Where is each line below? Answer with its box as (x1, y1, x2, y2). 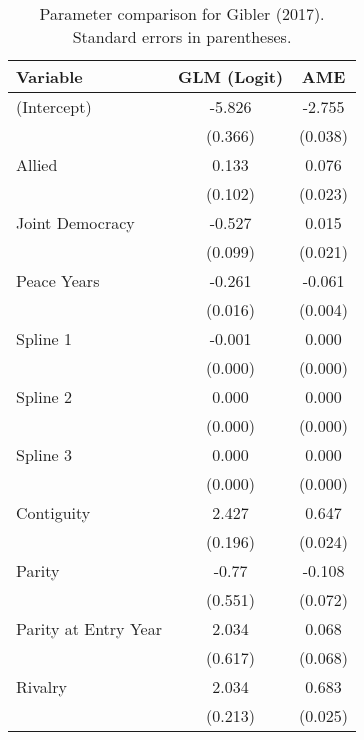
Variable (16, 65, 83, 88)
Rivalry (16, 675, 67, 698)
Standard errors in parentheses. (72, 25, 292, 48)
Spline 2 (16, 385, 73, 408)
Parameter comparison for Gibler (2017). (39, 2, 325, 25)
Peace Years (16, 269, 100, 292)
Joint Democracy (16, 211, 135, 234)
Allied (16, 153, 58, 176)
